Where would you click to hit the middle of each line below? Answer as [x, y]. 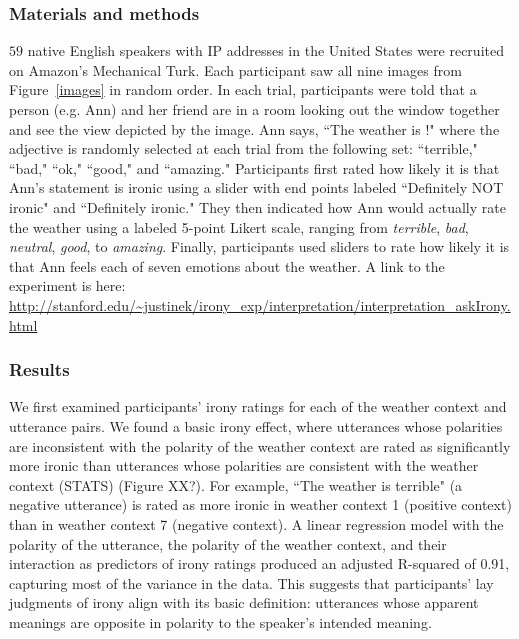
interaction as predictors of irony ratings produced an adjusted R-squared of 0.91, [259, 563]
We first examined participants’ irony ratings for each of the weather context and [258, 406]
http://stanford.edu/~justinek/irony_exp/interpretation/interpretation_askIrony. [260, 304]
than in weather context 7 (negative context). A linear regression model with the [256, 523]
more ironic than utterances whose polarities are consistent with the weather [244, 465]
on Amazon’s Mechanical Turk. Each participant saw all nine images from [235, 69]
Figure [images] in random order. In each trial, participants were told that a [243, 89]
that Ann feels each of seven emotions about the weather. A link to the [227, 265]
